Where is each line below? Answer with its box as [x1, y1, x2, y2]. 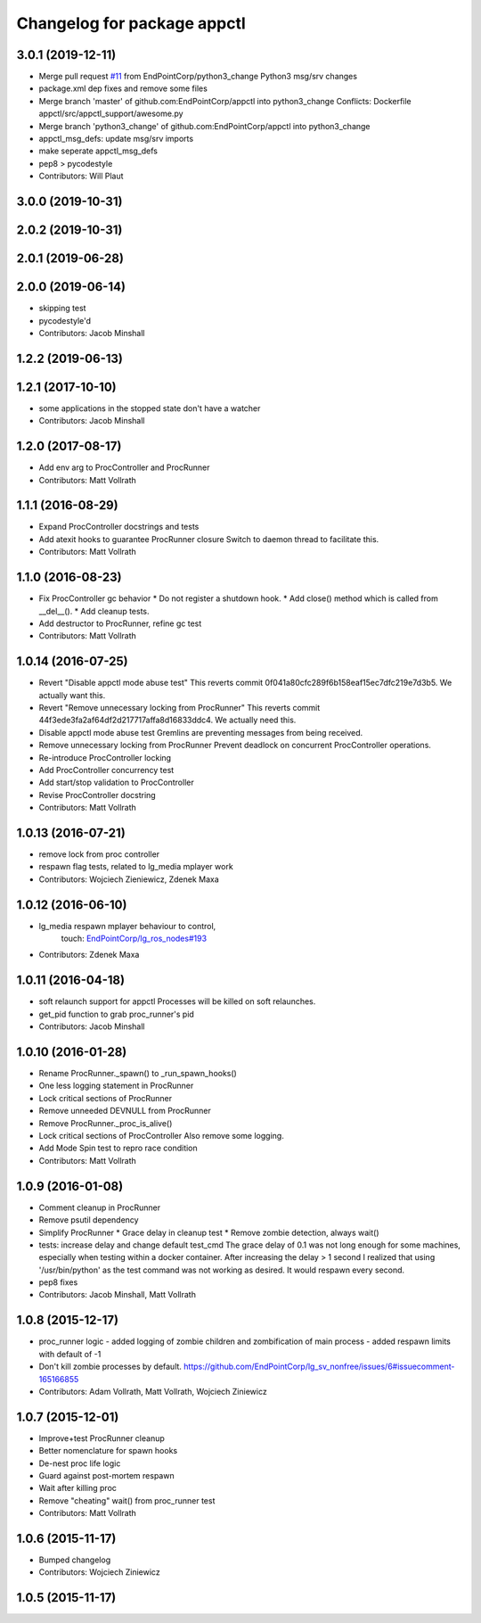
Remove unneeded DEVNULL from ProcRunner [38, 1106, 211, 1116]
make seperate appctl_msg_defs [38, 145, 159, 156]
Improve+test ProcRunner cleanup [38, 1432, 165, 1444]
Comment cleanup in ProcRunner [38, 1202, 160, 1213]
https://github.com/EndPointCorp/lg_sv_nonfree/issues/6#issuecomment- [183, 1361, 455, 1372]
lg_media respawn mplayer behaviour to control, [38, 920, 216, 931]
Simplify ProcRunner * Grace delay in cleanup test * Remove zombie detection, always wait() [38, 1227, 379, 1238]
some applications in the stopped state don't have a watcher [38, 402, 261, 414]
